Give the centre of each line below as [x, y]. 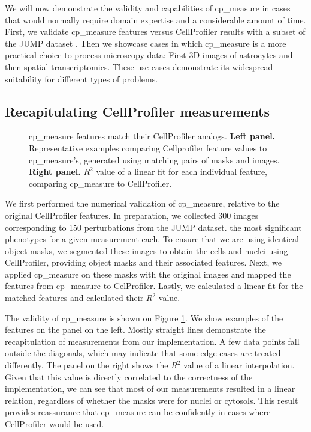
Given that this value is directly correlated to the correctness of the [129, 376]
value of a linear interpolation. [239, 365]
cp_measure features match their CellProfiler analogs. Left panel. [152, 136]
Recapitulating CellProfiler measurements [138, 111]
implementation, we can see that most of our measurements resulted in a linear [150, 388]
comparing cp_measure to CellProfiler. [100, 183]
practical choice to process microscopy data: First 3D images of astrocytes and [149, 55]
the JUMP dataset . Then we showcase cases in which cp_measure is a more [146, 43]
